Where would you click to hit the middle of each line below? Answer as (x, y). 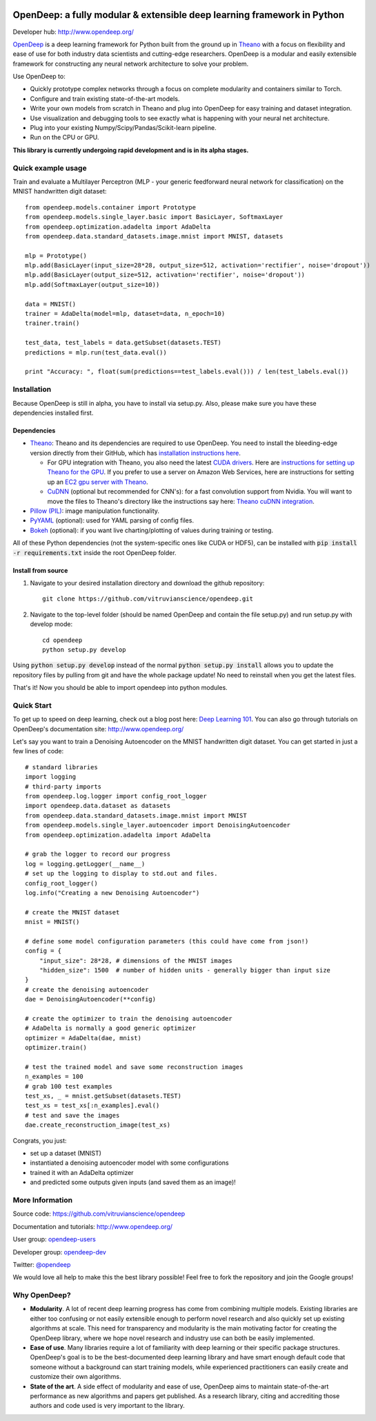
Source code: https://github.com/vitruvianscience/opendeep (99, 1214)
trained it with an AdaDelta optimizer (82, 1172)
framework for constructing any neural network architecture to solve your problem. (131, 64)
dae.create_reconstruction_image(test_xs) (98, 1125)
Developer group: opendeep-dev (59, 1252)
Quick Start (32, 705)
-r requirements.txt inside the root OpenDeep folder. (95, 552)
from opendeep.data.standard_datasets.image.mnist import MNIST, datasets (154, 236)
